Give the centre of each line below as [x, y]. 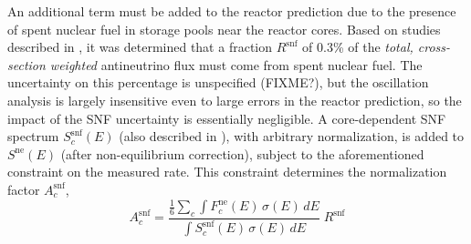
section [26, 64]
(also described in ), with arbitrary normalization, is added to [292, 136]
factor [24, 189]
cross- [434, 47]
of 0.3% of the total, [358, 47]
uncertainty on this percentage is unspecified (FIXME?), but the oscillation [218, 82]
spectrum [33, 136]
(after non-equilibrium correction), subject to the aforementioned [242, 153]
